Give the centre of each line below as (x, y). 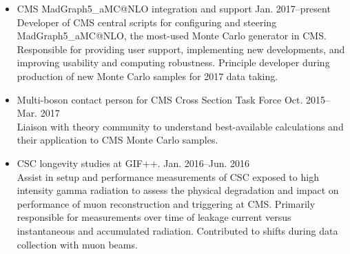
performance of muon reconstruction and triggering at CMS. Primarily (166, 203)
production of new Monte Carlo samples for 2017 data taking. (147, 76)
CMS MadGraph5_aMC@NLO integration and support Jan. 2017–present (174, 8)
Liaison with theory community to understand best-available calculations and (180, 126)
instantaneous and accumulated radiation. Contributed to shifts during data (177, 230)
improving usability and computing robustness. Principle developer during (173, 62)
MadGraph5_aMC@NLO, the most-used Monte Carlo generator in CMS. (172, 36)
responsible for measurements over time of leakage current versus (154, 217)
